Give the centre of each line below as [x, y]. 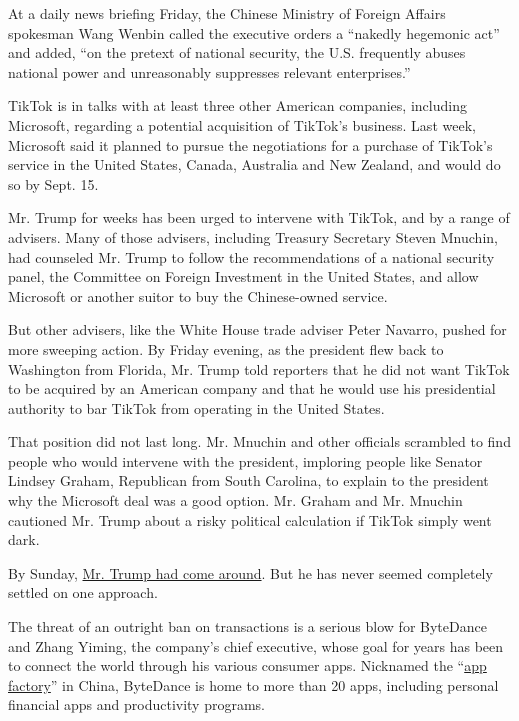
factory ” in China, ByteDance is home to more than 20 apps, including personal [253, 684]
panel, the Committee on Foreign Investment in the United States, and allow [243, 276]
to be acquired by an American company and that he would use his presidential [252, 388]
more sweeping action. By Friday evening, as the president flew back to [226, 348]
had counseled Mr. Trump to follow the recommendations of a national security [251, 256]
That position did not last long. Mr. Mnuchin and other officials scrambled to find [259, 441]
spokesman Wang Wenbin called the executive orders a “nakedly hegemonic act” [254, 32]
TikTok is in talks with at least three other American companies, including [237, 105]
